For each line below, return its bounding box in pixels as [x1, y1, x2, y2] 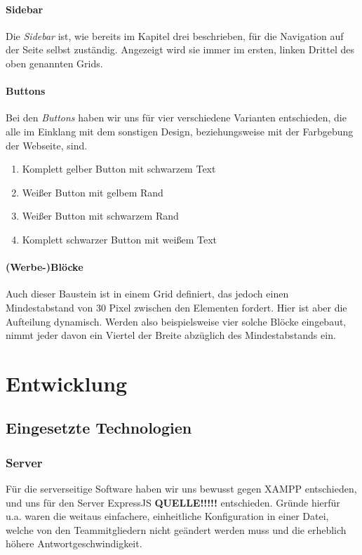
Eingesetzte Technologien [6, 417, 192, 439]
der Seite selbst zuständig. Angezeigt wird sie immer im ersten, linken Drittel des [6, 42, 355, 57]
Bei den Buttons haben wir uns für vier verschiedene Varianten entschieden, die [6, 110, 347, 125]
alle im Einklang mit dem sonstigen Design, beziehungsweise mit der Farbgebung [6, 123, 354, 138]
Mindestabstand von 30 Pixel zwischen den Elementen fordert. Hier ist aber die [6, 300, 347, 314]
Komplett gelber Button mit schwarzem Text [22, 161, 216, 176]
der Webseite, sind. [6, 138, 88, 152]
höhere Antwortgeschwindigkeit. [6, 536, 142, 551]
